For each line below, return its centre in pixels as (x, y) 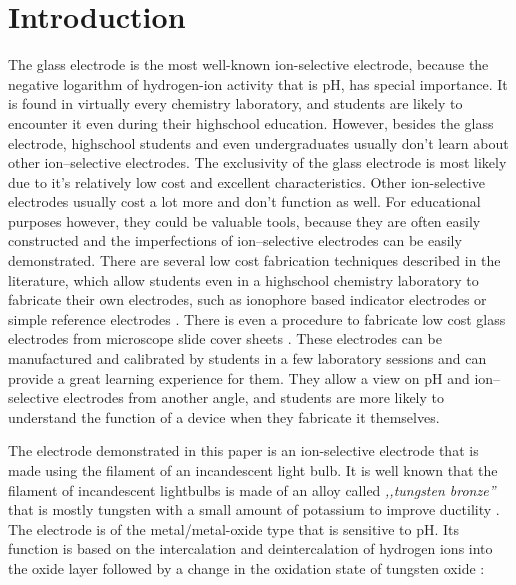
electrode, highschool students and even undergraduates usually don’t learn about (258, 142)
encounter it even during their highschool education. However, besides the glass (251, 122)
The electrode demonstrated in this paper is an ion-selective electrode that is (243, 450)
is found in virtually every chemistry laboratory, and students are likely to (235, 103)
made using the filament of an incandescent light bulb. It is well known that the (253, 470)
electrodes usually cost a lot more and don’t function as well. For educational (244, 201)
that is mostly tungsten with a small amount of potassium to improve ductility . (254, 509)
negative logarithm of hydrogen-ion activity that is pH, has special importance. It (258, 83)
